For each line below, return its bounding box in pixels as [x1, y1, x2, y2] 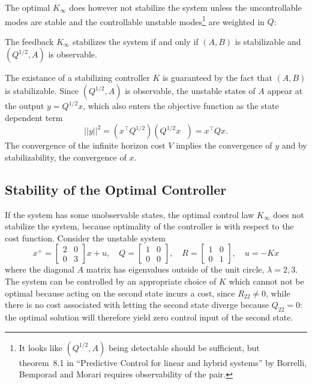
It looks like [19, 341, 62, 353]
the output [5, 99, 44, 112]
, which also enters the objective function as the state [83, 99, 279, 112]
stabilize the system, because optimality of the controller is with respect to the [5, 220, 294, 232]
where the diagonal [5, 263, 74, 276]
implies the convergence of [176, 139, 272, 152]
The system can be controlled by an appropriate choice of [5, 274, 217, 287]
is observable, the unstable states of [125, 84, 256, 97]
